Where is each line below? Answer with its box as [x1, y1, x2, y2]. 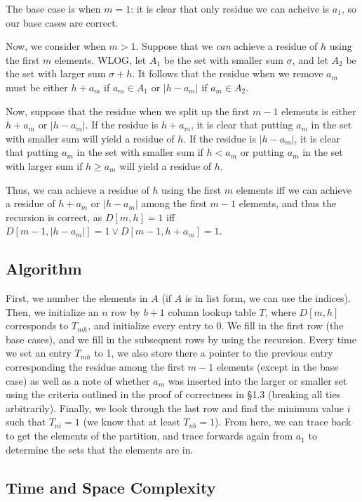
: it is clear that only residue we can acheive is [130, 1, 330, 15]
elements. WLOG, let [54, 52, 147, 67]
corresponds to [6, 318, 69, 333]
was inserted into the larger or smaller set [168, 373, 347, 388]
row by [111, 304, 140, 319]
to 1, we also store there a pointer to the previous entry [94, 345, 333, 360]
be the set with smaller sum [163, 52, 283, 67]
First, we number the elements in [6, 291, 148, 305]
